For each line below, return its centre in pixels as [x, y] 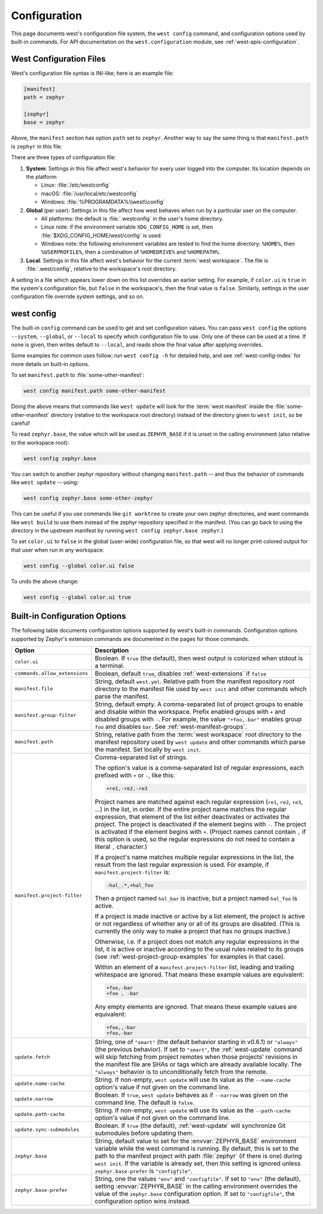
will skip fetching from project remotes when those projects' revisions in [196, 1057]
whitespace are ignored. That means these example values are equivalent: [199, 975]
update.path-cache [40, 1114]
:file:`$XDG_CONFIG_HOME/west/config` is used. [102, 235]
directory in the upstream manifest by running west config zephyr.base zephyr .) [117, 530]
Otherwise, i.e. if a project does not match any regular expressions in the [197, 942]
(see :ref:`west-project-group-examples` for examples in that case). [190, 957]
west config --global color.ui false [79, 566]
